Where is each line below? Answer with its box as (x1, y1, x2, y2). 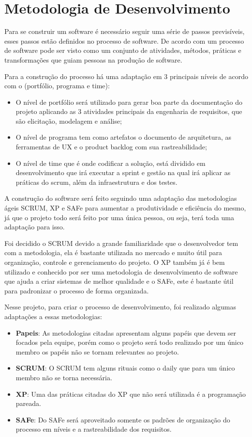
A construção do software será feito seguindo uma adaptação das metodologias (4, 193, 237, 203)
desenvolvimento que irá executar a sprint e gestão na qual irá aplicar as (15, 167, 231, 178)
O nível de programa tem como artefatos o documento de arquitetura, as (15, 132, 232, 142)
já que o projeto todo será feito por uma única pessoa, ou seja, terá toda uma (4, 212, 234, 222)
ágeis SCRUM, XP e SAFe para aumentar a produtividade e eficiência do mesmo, (4, 203, 246, 213)
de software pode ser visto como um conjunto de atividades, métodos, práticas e (4, 45, 241, 55)
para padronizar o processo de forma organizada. (4, 285, 149, 295)
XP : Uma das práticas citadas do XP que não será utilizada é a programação (15, 388, 246, 399)
